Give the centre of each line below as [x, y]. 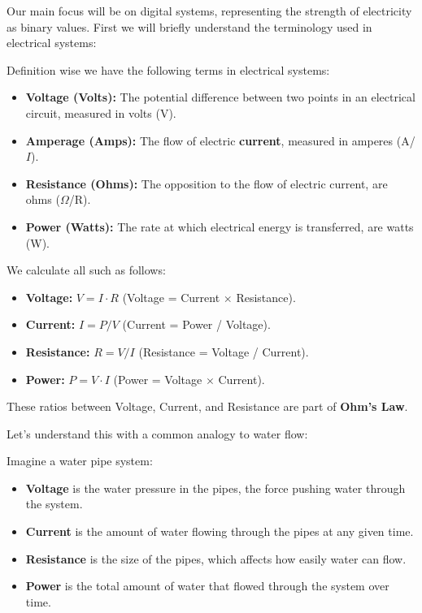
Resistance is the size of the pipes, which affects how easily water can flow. [216, 558]
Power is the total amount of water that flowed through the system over [207, 586]
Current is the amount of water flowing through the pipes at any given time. [220, 531]
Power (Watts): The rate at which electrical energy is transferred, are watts [220, 226]
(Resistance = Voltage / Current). [224, 351]
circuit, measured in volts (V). [101, 112]
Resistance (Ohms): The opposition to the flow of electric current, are [207, 183]
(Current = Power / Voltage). [196, 324]
